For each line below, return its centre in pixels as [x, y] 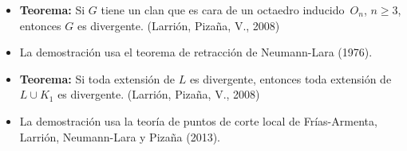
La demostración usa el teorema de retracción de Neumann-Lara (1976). [196, 52]
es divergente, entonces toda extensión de [290, 78]
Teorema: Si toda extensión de [97, 78]
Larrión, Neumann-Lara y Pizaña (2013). [120, 136]
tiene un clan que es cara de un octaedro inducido [223, 10]
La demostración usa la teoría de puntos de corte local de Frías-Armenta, [198, 120]
